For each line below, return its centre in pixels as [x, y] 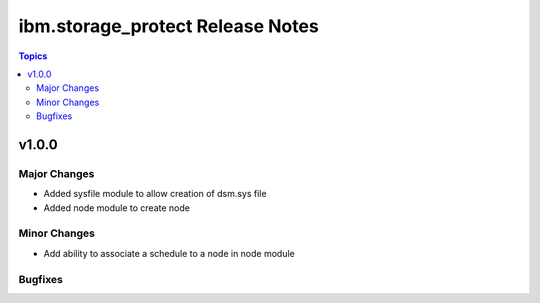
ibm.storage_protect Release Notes [168, 26]
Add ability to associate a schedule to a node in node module [169, 253]
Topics [33, 56]
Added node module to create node [116, 207]
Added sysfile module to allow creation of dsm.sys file [155, 194]
